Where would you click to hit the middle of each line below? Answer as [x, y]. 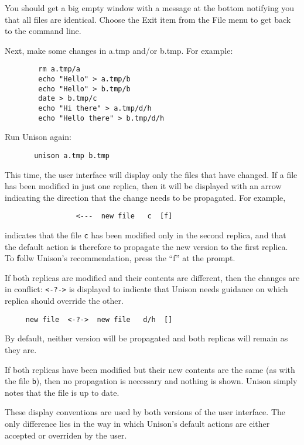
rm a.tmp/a [59, 69]
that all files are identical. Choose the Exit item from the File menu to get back [148, 19]
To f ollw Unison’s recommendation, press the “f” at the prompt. [120, 258]
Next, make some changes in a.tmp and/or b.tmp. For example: [119, 50]
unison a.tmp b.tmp [72, 155]
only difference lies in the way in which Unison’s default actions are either [137, 423]
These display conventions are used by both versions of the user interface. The [145, 412]
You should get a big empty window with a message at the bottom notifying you [150, 8]
